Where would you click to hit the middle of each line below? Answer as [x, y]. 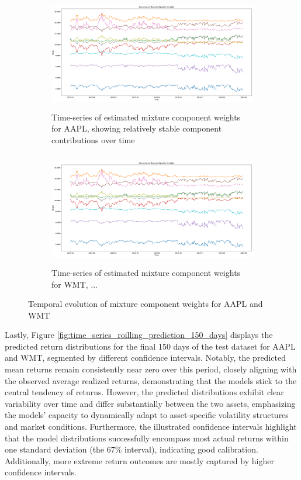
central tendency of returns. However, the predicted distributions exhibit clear [144, 392]
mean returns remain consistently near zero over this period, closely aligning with [151, 369]
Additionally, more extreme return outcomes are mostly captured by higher [139, 460]
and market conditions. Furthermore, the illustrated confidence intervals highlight [151, 427]
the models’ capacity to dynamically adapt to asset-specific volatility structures [147, 415]
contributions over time [93, 139]
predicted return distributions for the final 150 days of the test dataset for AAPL [150, 346]
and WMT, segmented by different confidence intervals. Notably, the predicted [145, 358]
